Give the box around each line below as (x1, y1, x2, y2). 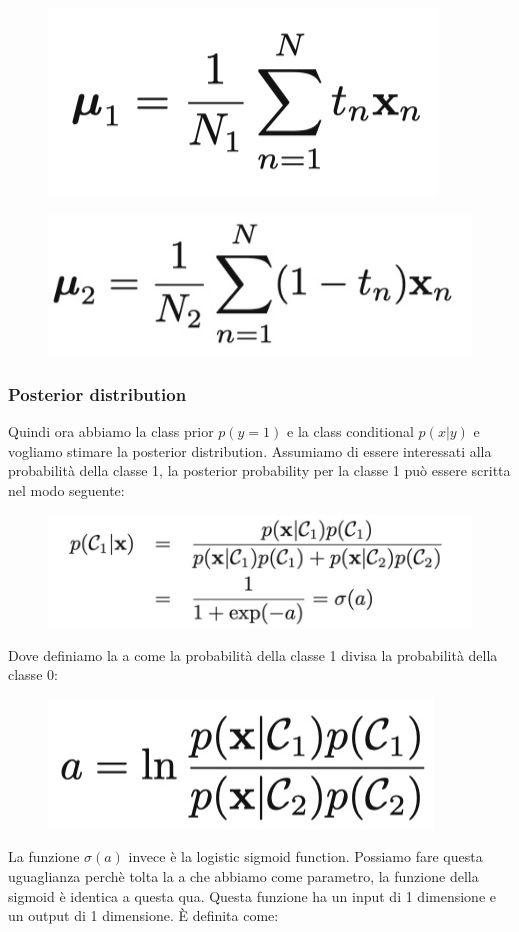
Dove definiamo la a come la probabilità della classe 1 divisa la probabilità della (8, 644, 498, 665)
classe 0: (8, 664, 58, 685)
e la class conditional (287, 421, 414, 442)
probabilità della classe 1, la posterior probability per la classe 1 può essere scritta (8, 460, 511, 481)
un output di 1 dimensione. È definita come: (8, 905, 279, 926)
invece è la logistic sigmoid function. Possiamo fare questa (128, 846, 483, 867)
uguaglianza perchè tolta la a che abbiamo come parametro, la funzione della (8, 865, 479, 886)
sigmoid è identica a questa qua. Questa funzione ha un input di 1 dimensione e (8, 885, 496, 906)
